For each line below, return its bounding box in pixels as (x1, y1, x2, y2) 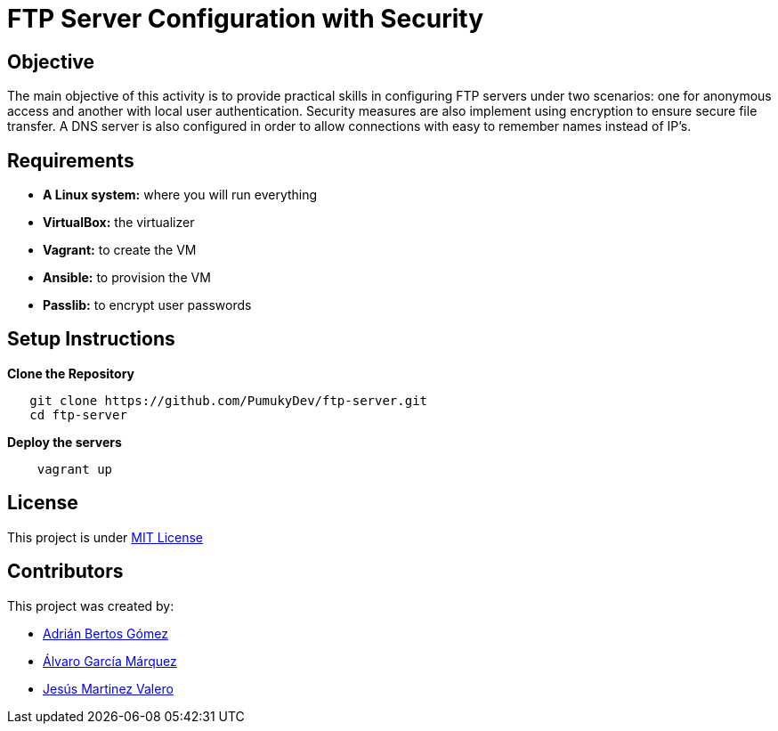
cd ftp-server (29, 407, 127, 422)
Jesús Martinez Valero (43, 680, 174, 696)
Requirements (7, 149, 134, 172)
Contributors (7, 560, 124, 583)
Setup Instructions (7, 328, 175, 351)
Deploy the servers (7, 434, 122, 450)
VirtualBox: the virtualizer (43, 215, 195, 231)
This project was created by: (7, 597, 174, 613)
